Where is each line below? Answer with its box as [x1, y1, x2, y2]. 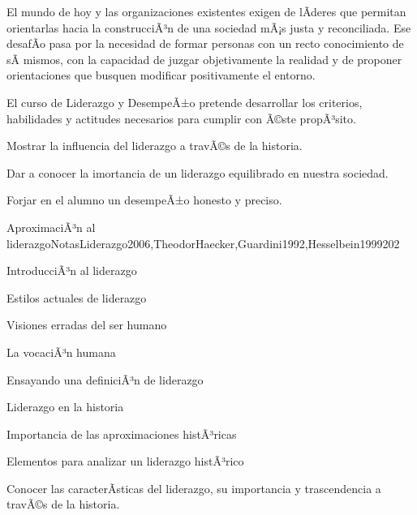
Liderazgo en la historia [6, 398, 124, 415]
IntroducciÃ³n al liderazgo [6, 262, 137, 279]
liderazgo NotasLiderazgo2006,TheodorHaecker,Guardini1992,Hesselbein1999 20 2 [6, 234, 400, 251]
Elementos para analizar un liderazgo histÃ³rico [6, 453, 244, 470]
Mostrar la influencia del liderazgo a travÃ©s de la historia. [6, 137, 303, 154]
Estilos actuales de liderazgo [6, 289, 147, 306]
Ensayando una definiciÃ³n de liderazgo [6, 371, 204, 388]
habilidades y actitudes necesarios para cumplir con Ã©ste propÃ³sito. [6, 109, 356, 127]
